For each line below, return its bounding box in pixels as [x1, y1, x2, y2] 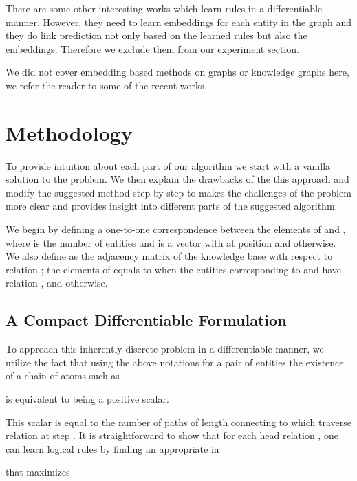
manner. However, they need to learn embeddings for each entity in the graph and [6, 14, 352, 29]
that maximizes [6, 465, 70, 479]
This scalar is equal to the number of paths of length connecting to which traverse [6, 414, 351, 429]
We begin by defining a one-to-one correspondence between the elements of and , [6, 222, 346, 236]
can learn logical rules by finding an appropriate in [6, 441, 219, 456]
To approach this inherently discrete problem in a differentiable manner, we [6, 342, 324, 356]
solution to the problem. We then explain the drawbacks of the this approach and [6, 172, 349, 186]
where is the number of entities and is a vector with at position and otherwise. [6, 235, 336, 249]
